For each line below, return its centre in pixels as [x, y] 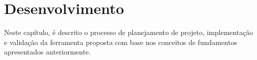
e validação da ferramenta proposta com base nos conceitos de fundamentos [121, 42]
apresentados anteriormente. [47, 52]
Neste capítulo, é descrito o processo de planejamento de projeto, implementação [128, 32]
